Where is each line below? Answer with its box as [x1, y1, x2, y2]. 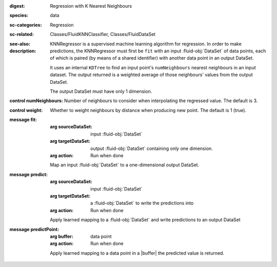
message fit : [9, 117, 37, 123]
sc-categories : [9, 22, 42, 28]
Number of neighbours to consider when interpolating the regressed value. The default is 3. [64, 98, 258, 104]
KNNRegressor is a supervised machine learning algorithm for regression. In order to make [50, 41, 242, 47]
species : [9, 12, 28, 18]
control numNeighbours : [9, 98, 64, 104]
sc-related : [9, 31, 34, 37]
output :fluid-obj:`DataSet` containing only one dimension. [90, 145, 213, 151]
